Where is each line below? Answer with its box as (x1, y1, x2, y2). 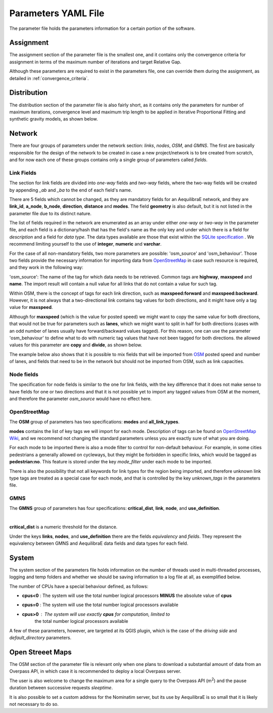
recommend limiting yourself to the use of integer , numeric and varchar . (9, 241, 162, 247)
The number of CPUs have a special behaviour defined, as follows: (9, 583, 149, 589)
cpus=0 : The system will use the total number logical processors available (22, 602, 179, 608)
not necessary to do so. (9, 701, 59, 707)
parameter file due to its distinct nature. (9, 210, 92, 216)
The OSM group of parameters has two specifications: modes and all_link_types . (9, 419, 179, 425)
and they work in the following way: (9, 264, 83, 270)
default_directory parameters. (9, 635, 72, 641)
